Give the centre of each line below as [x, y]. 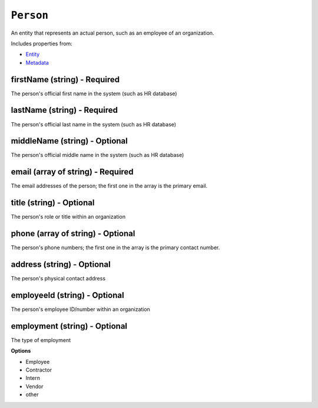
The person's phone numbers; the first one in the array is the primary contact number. [115, 248]
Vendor [34, 386]
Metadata [37, 62]
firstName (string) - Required [65, 79]
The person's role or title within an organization [68, 217]
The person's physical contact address [58, 279]
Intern [33, 378]
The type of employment [41, 340]
